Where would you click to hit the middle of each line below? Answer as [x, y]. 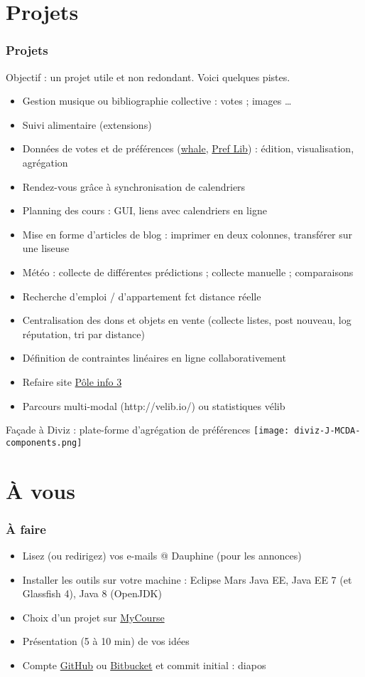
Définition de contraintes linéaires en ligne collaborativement [154, 358]
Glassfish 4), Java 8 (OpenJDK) [92, 593]
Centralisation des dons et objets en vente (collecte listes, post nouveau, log [187, 320]
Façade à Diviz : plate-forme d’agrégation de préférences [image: [148, 430]
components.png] [44, 442]
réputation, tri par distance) [83, 334]
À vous [40, 490]
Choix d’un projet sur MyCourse [93, 617]
